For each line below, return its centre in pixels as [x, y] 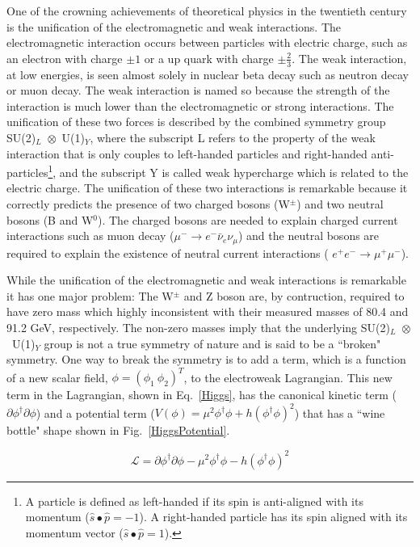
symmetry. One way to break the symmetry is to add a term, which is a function [206, 359]
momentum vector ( [74, 532]
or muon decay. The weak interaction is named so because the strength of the [198, 90]
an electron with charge [65, 58]
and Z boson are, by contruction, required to [294, 295]
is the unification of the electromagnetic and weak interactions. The [174, 26]
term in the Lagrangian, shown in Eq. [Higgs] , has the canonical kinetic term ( [202, 395]
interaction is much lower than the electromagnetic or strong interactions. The [200, 105]
